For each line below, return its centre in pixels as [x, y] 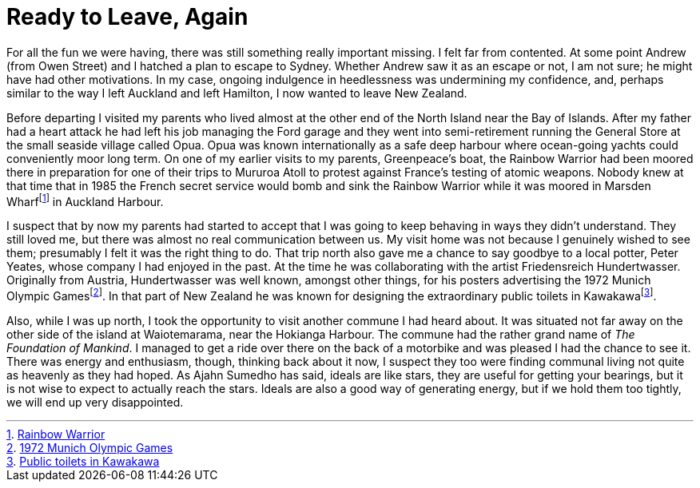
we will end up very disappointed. [95, 403]
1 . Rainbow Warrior [56, 434]
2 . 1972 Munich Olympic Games [90, 448]
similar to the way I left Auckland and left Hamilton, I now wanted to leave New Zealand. [237, 93]
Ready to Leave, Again [127, 17]
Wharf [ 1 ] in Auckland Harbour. [85, 200]
